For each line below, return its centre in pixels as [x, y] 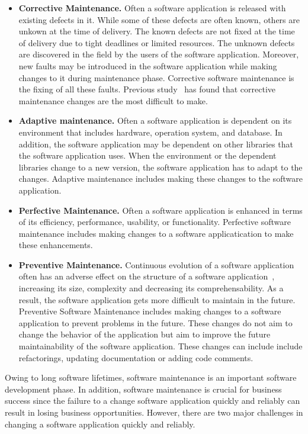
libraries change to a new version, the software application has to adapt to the [161, 167]
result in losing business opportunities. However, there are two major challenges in [154, 412]
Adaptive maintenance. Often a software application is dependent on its [155, 120]
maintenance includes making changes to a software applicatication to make [156, 233]
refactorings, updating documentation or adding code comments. [136, 357]
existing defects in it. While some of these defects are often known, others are [159, 19]
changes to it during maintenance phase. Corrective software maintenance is [156, 77]
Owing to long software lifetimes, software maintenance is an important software [151, 377]
